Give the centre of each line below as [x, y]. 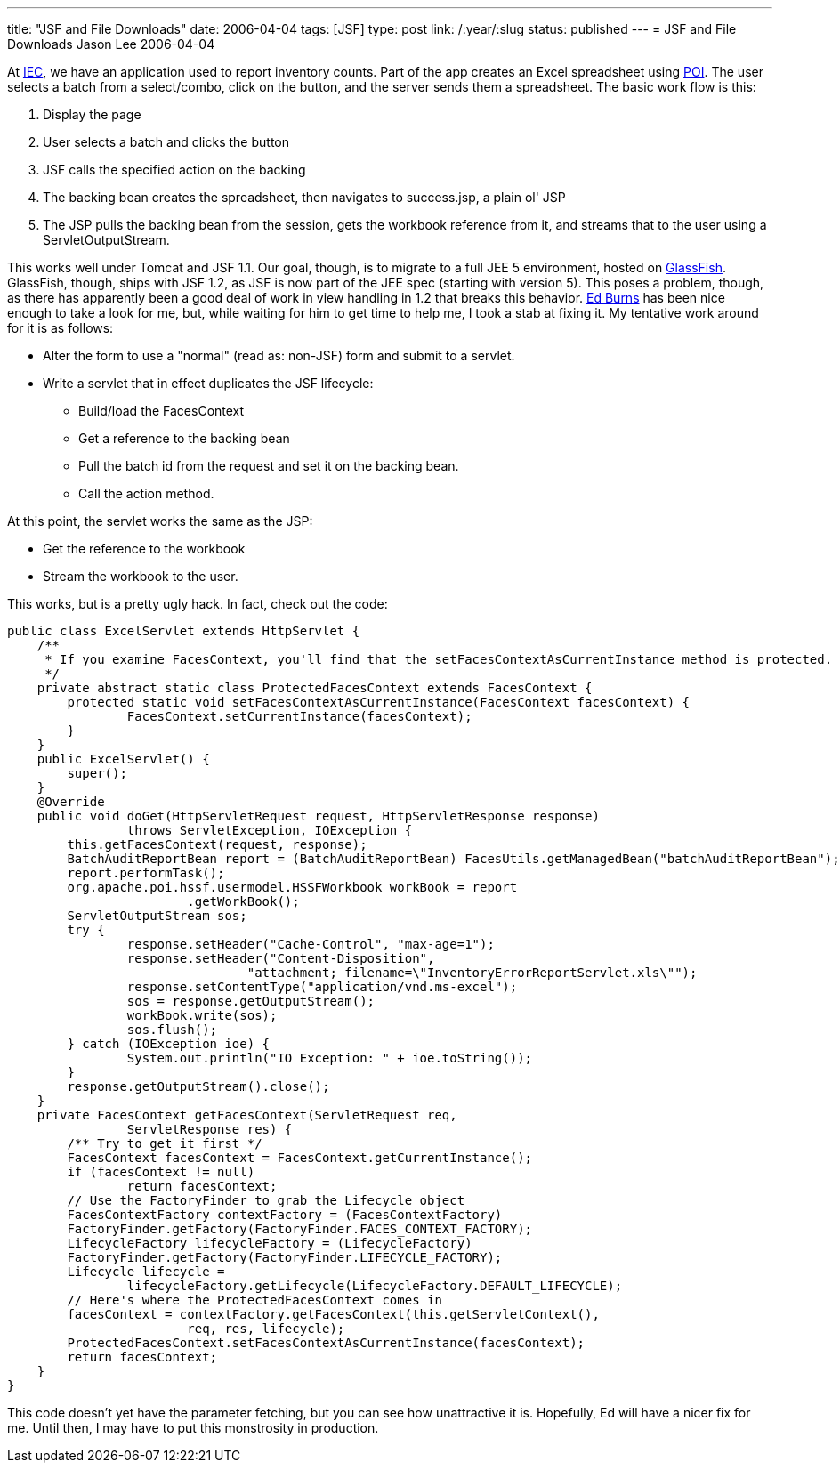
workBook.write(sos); [202, 1015]
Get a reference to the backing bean [184, 438]
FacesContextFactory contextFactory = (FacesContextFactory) [285, 1215]
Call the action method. [146, 493]
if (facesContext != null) [161, 1172]
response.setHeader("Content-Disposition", [281, 958]
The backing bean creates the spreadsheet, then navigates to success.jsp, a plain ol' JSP [304, 197]
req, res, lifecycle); [266, 1329]
